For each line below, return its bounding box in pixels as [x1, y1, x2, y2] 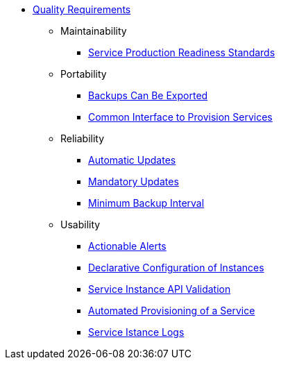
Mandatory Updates [88, 176, 179, 187]
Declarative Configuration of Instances [88, 262, 264, 273]
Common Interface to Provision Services [88, 111, 273, 123]
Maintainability [60, 25, 127, 37]
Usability [60, 219, 101, 230]
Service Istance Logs [88, 326, 185, 338]
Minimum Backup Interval [88, 197, 205, 209]
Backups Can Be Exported [88, 90, 208, 101]
